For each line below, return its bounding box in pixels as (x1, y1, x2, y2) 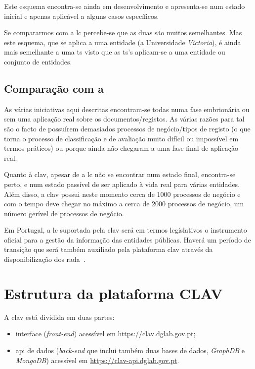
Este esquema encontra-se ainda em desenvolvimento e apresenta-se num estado (4, 1, 245, 11)
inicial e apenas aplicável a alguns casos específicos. (4, 10, 159, 21)
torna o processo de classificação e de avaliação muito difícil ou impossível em (4, 133, 239, 143)
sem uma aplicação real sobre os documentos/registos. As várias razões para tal (4, 114, 245, 124)
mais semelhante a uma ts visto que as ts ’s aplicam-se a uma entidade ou (4, 47, 225, 57)
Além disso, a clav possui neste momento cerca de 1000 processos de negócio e (4, 188, 241, 199)
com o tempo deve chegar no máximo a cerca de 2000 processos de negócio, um (4, 198, 244, 209)
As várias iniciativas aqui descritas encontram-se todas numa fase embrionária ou (4, 104, 250, 114)
